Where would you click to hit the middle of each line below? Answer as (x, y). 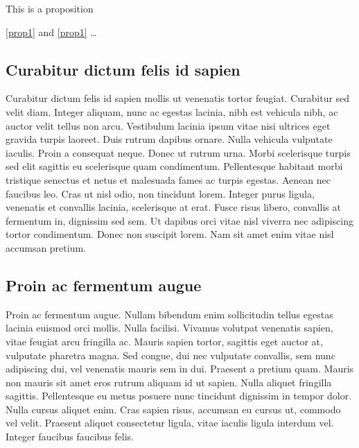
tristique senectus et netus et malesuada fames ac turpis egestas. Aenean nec (168, 179)
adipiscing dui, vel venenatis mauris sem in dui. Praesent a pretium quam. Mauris (180, 369)
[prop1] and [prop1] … (51, 32)
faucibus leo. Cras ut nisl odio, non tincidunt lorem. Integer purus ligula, (160, 193)
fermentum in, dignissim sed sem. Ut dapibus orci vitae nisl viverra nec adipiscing (179, 220)
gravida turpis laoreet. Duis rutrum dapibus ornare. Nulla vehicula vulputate (169, 139)
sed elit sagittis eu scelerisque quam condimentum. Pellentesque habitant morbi (174, 166)
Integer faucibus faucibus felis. (70, 437)
